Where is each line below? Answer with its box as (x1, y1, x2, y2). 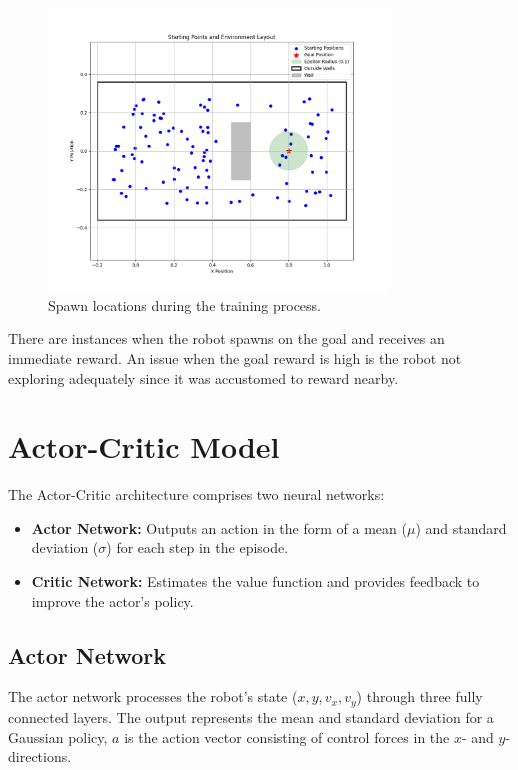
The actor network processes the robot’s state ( (8, 686, 298, 707)
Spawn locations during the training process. (48, 294, 321, 315)
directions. (8, 746, 72, 767)
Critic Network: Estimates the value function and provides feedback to (31, 571, 480, 592)
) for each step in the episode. (106, 537, 289, 558)
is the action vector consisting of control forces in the (124, 726, 450, 747)
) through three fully (356, 686, 483, 707)
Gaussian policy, (8, 726, 108, 747)
